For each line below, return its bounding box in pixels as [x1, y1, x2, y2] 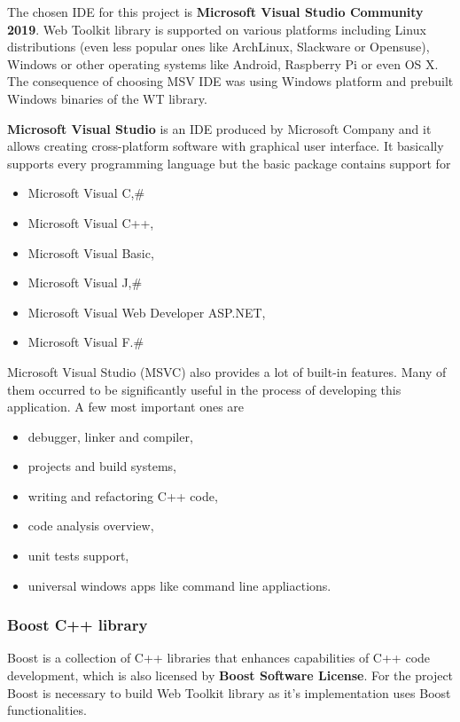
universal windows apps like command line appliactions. [27, 576, 331, 594]
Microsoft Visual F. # [27, 333, 144, 351]
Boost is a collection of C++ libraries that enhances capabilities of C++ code [7, 648, 431, 667]
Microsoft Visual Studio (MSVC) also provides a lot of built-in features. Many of [7, 362, 447, 381]
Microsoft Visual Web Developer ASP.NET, [27, 302, 266, 321]
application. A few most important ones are [7, 397, 245, 416]
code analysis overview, [27, 516, 154, 535]
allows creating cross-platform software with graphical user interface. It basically [7, 137, 444, 155]
